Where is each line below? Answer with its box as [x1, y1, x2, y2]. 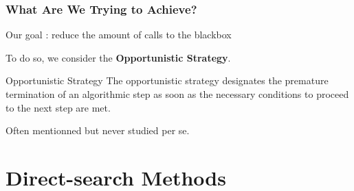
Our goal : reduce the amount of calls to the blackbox [5, 27, 232, 42]
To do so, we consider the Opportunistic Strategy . [5, 50, 231, 64]
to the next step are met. [5, 100, 111, 114]
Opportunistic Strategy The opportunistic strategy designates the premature [5, 73, 329, 88]
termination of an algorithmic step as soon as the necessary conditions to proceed [5, 87, 349, 101]
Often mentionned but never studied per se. [5, 123, 190, 138]
